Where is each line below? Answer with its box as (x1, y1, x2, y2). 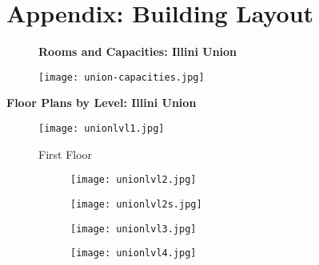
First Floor (38, 145, 93, 162)
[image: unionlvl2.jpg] (70, 174, 197, 186)
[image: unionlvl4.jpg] (70, 247, 197, 259)
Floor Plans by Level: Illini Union (6, 94, 197, 111)
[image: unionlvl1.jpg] (38, 122, 165, 134)
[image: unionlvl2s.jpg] (70, 198, 202, 210)
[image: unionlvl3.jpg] (70, 223, 197, 235)
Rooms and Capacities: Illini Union (38, 43, 237, 60)
